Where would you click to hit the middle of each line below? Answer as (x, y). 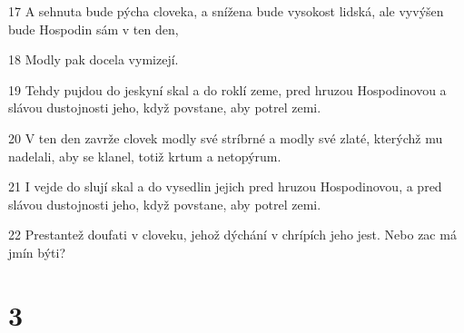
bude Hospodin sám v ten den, (94, 29)
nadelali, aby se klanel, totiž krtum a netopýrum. (145, 156)
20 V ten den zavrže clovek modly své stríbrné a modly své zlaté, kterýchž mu (226, 137)
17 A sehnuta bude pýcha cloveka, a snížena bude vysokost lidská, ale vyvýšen (226, 11)
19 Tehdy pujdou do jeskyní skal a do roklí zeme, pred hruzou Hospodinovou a (227, 89)
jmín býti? (37, 252)
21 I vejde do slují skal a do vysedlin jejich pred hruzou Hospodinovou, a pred (225, 186)
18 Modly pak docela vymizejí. (94, 59)
